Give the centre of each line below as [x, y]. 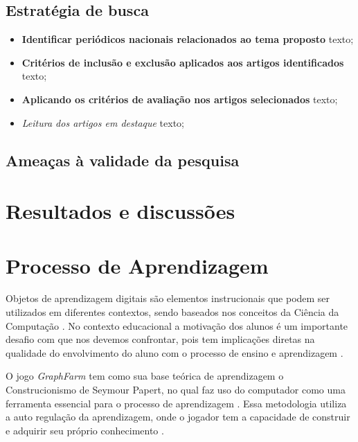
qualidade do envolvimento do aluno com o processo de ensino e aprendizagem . [174, 352]
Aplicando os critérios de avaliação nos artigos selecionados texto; [180, 99]
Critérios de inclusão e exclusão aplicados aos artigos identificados [183, 62]
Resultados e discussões [120, 211]
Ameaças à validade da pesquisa [123, 160]
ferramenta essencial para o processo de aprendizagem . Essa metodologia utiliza [176, 403]
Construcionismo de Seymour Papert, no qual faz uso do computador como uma [176, 390]
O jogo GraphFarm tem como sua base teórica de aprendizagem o [145, 376]
